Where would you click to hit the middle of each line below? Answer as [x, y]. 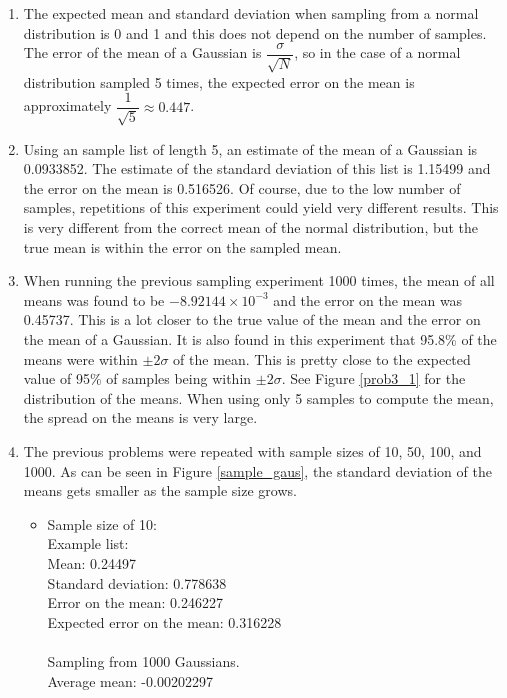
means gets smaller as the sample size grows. [160, 490]
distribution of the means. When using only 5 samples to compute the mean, [258, 397]
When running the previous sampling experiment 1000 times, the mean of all [259, 280]
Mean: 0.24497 [91, 562]
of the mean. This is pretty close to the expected [322, 358]
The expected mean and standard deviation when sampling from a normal [251, 13]
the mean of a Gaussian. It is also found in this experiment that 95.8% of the [260, 339]
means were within [80, 358]
